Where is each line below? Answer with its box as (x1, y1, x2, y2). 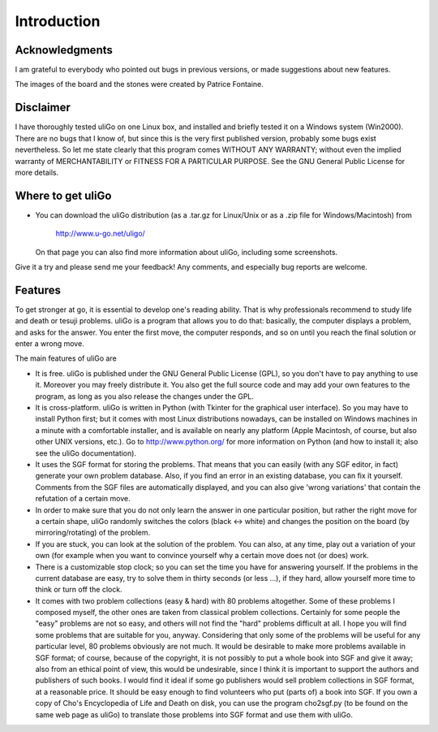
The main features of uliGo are (15, 353, 117, 363)
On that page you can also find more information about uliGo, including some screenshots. (35, 247, 338, 257)
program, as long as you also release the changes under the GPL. (35, 391, 255, 401)
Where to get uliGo (15, 188, 112, 202)
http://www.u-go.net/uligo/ (55, 228, 145, 239)
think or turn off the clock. (35, 585, 122, 595)
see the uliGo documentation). (35, 448, 137, 458)
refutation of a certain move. (35, 494, 131, 504)
